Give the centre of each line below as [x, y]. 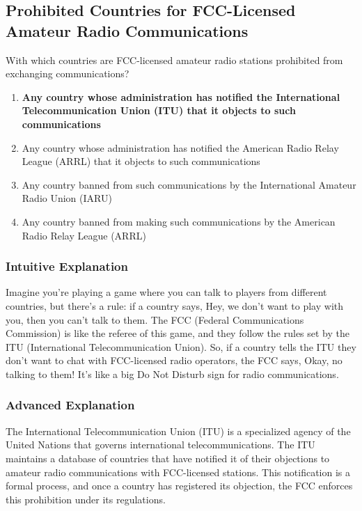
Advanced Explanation [70, 405]
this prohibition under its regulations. [86, 499]
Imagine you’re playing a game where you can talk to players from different [166, 292]
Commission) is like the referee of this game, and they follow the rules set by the [178, 333]
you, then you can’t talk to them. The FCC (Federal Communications [155, 319]
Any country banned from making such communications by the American [179, 221]
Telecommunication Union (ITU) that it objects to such [159, 110]
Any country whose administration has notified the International [181, 96]
